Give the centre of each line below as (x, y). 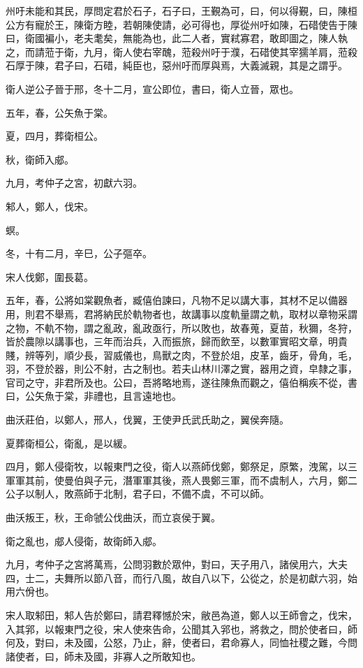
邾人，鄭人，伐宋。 (50, 206)
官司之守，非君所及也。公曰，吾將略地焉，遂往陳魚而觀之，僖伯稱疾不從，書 (181, 382)
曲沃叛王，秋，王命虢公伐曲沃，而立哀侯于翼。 (113, 517)
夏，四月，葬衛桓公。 (54, 136)
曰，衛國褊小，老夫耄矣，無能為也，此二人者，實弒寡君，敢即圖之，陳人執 (177, 38)
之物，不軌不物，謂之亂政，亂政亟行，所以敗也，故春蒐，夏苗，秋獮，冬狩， (181, 327)
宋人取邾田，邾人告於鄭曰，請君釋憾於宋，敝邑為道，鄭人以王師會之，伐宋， (181, 615)
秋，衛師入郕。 (40, 159)
